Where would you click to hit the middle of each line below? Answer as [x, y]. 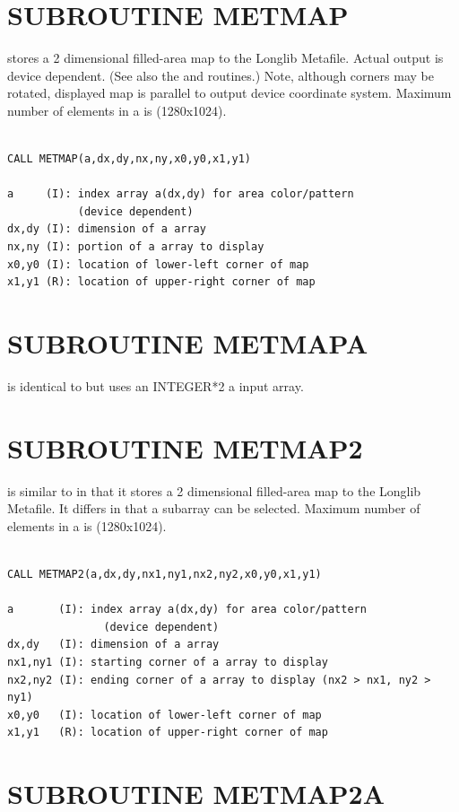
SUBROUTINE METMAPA [188, 343]
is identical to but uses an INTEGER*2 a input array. [156, 385]
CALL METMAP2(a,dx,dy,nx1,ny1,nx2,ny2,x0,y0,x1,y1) [165, 575]
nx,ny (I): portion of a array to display [136, 247]
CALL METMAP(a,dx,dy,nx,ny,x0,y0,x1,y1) [130, 159]
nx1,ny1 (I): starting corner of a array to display [168, 663]
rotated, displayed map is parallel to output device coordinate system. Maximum [229, 93]
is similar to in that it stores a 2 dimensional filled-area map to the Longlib [214, 490]
